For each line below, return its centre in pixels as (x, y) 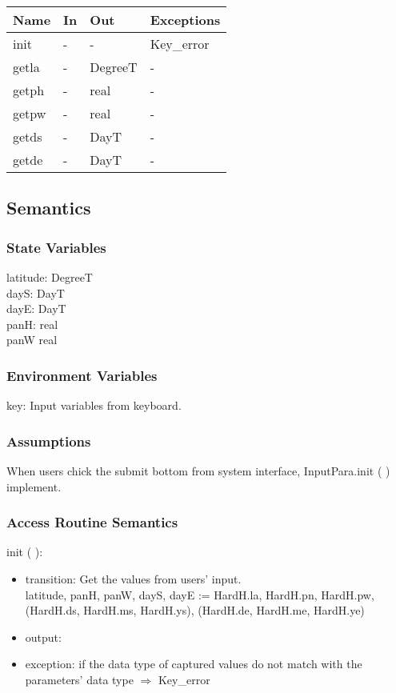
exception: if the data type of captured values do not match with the (194, 664)
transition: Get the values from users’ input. (133, 579)
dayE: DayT (36, 308)
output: (43, 637)
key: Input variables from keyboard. (94, 405)
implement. (34, 486)
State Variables (56, 247)
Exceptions (185, 20)
